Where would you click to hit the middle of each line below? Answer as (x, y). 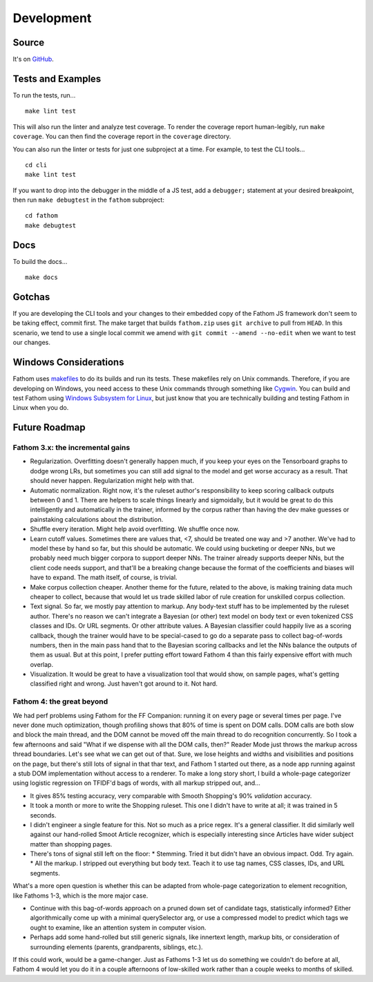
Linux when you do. (41, 408)
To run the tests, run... (44, 95)
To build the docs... (40, 261)
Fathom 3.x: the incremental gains (71, 448)
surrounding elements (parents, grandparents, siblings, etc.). (116, 947)
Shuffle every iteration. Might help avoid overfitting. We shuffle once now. (135, 529)
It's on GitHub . (34, 59)
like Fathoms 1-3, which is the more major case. (80, 896)
